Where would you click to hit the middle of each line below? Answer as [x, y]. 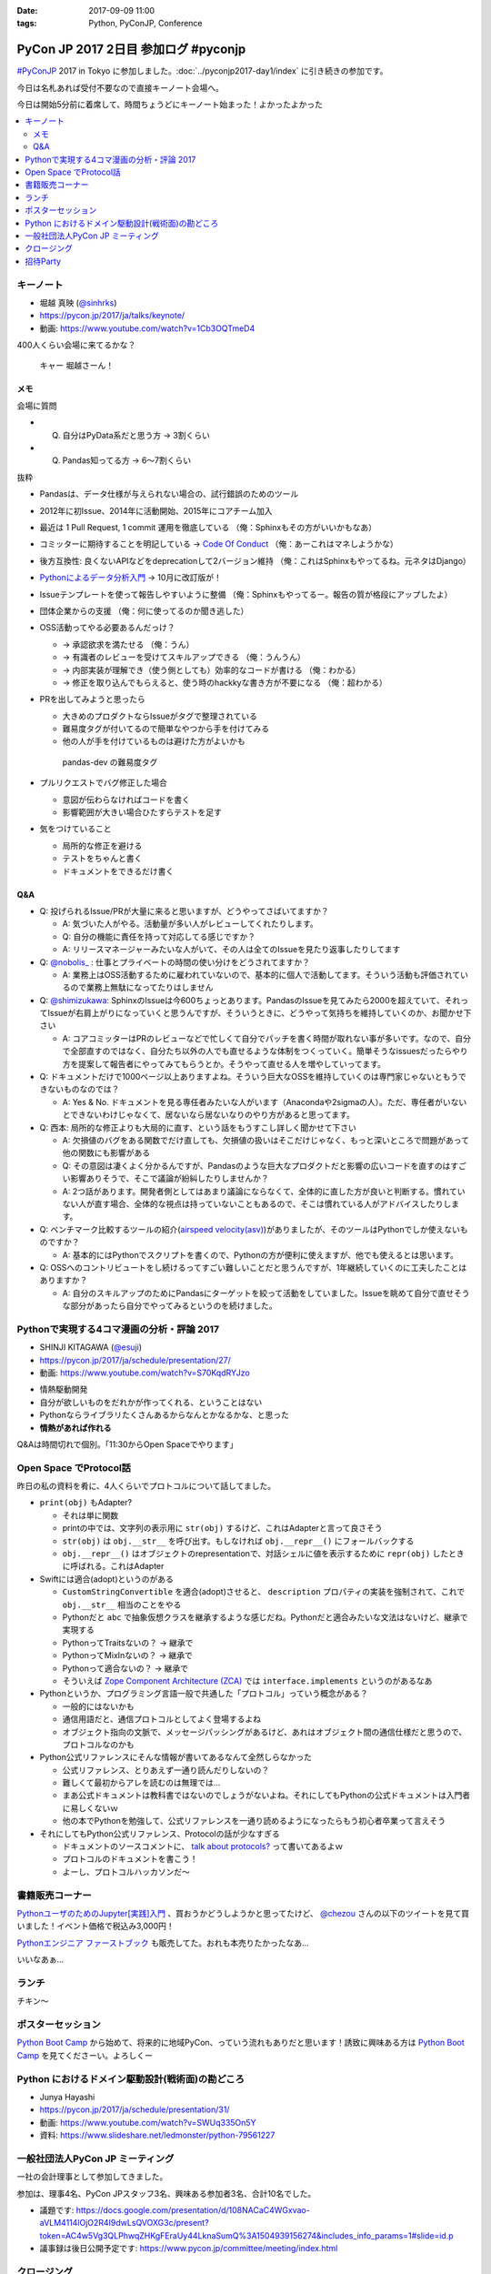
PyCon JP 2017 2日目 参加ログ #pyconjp [131, 50]
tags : [27, 24]
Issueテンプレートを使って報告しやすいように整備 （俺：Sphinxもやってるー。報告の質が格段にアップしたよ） [246, 594]
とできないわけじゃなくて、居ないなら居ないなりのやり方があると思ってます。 [208, 1115]
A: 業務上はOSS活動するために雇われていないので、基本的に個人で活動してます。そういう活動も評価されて [261, 974]
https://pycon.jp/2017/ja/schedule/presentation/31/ [135, 2109]
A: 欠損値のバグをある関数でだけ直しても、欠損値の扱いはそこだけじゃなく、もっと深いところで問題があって [266, 1140]
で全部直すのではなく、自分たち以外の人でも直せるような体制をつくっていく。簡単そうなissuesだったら [257, 1051]
